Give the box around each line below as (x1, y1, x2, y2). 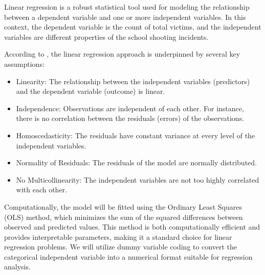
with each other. (16, 184, 68, 195)
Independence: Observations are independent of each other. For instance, (16, 103, 244, 113)
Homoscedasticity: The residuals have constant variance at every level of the (16, 130, 255, 140)
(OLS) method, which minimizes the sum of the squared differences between (4, 211, 243, 222)
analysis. (4, 261, 31, 272)
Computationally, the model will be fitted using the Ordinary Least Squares (4, 201, 242, 212)
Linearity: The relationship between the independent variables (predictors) (16, 76, 250, 86)
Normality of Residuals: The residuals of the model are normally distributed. (16, 157, 257, 168)
